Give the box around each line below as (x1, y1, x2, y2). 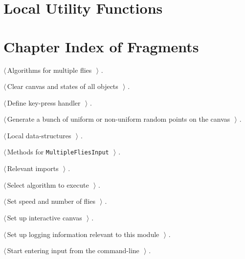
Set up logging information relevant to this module (7, 229, 159, 239)
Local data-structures (7, 130, 71, 140)
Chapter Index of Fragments (3, 36, 199, 56)
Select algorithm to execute (7, 179, 89, 190)
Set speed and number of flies (7, 196, 96, 206)
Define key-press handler (7, 97, 81, 108)
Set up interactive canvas (7, 212, 82, 222)
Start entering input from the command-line (7, 245, 139, 256)
